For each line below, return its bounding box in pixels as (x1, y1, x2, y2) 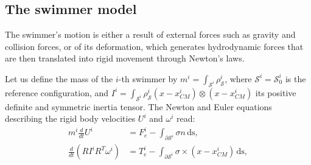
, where (225, 72, 252, 85)
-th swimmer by (118, 72, 178, 85)
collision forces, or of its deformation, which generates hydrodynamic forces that (5, 40, 304, 52)
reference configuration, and (5, 86, 109, 99)
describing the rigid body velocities (5, 112, 136, 125)
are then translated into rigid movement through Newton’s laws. (5, 52, 245, 65)
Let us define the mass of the (5, 72, 113, 85)
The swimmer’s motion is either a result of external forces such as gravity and (5, 28, 296, 41)
